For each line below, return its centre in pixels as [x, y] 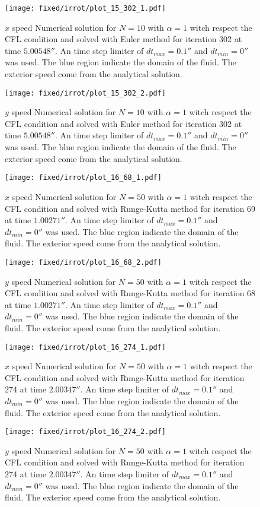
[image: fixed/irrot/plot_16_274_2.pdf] [86, 432]
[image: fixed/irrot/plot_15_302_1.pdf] [86, 8]
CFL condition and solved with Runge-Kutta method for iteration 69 [130, 208]
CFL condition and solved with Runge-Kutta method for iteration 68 [130, 293]
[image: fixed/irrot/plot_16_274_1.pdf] [86, 347]
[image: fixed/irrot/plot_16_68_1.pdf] [83, 178]
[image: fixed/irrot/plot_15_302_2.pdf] [86, 93]
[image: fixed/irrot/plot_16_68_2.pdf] [83, 262]
